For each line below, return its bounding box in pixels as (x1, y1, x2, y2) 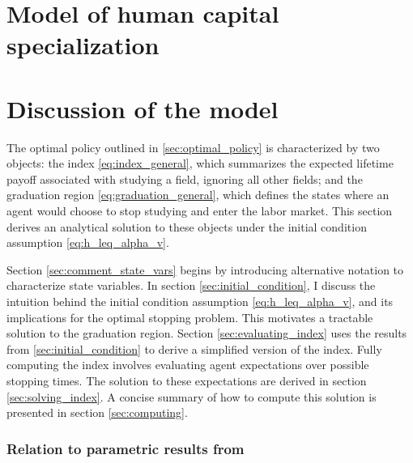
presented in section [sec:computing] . (6, 404, 188, 421)
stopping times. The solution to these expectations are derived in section (6, 372, 367, 389)
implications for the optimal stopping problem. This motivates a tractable (6, 308, 373, 325)
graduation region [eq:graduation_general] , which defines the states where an (6, 186, 390, 203)
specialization (6, 28, 160, 62)
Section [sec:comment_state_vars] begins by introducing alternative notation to (6, 261, 404, 278)
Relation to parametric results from (6, 438, 245, 458)
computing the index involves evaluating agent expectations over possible (6, 356, 369, 373)
